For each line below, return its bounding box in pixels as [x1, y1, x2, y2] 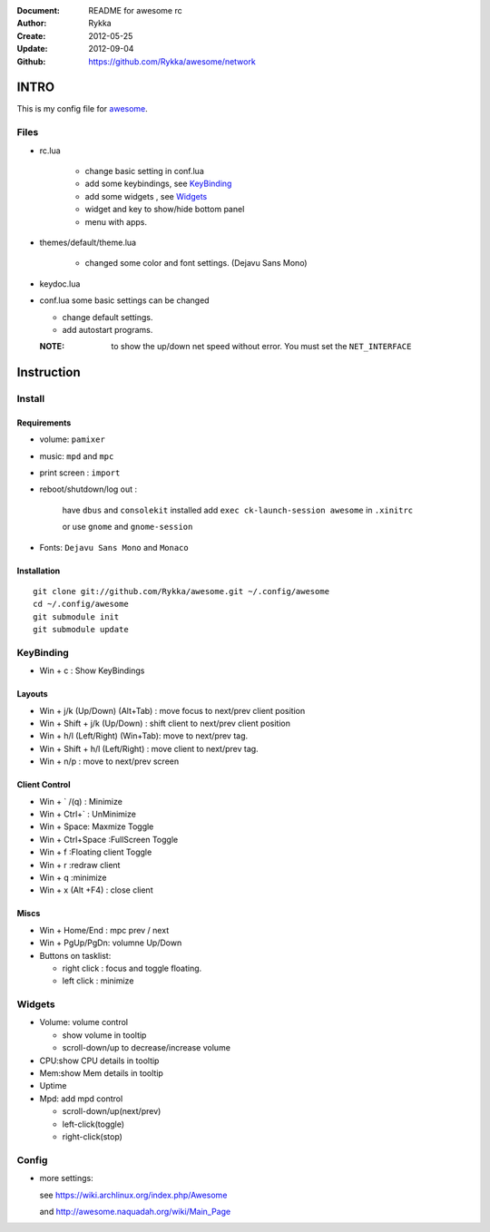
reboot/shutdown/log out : [39, 484, 138, 494]
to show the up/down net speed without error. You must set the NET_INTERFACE [111, 341, 412, 352]
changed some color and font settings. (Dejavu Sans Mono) [84, 258, 308, 269]
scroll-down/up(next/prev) [62, 1106, 162, 1117]
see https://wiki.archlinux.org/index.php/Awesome [39, 1189, 228, 1200]
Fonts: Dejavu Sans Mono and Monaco [39, 542, 190, 552]
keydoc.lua [39, 278, 81, 289]
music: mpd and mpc [39, 450, 114, 462]
